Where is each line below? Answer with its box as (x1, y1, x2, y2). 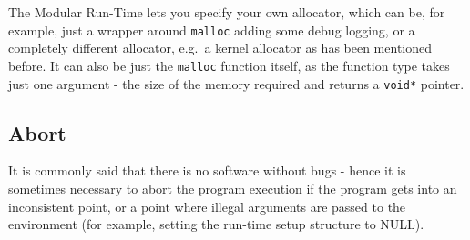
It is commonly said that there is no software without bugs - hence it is (8, 161, 406, 180)
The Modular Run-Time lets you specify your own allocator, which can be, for (8, 3, 445, 21)
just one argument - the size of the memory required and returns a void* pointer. (8, 74, 465, 93)
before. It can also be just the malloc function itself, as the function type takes (8, 55, 450, 75)
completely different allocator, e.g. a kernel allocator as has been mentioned (8, 38, 433, 57)
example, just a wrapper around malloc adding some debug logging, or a (8, 20, 415, 39)
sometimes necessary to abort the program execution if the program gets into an (8, 178, 457, 197)
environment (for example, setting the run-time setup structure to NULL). (8, 215, 424, 234)
